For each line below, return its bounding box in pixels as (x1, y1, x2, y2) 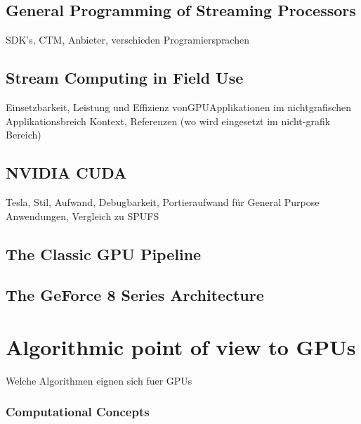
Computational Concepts (6, 403, 150, 420)
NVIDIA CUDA (6, 162, 127, 184)
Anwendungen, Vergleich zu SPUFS (6, 208, 159, 223)
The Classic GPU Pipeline (6, 243, 202, 264)
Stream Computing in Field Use (6, 67, 244, 89)
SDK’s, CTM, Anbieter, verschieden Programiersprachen (6, 32, 249, 47)
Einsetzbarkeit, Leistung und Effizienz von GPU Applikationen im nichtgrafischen (6, 100, 352, 114)
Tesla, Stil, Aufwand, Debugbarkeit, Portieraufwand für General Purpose (6, 194, 320, 209)
